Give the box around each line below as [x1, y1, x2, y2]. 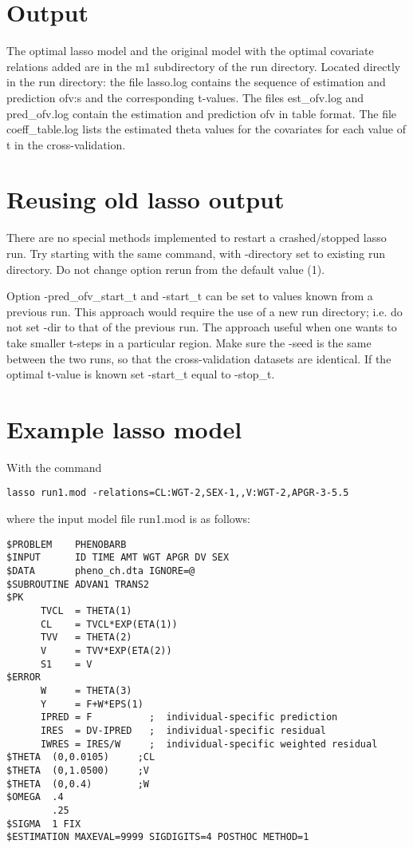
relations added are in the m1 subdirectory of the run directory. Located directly [6, 57, 401, 74]
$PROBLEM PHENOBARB [6, 538, 127, 550]
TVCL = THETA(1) [40, 605, 132, 616]
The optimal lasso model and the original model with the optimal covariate [6, 42, 374, 59]
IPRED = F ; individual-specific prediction [40, 711, 338, 723]
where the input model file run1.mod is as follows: [6, 510, 250, 527]
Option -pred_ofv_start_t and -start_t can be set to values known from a [6, 287, 373, 304]
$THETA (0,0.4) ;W [6, 778, 149, 790]
